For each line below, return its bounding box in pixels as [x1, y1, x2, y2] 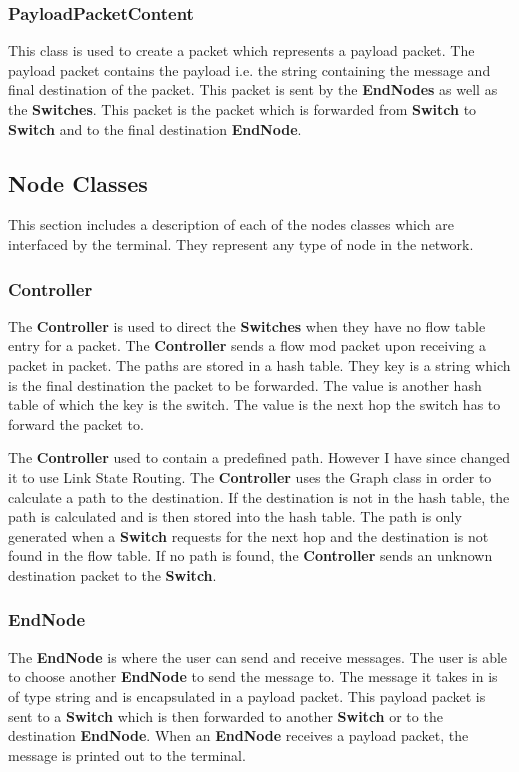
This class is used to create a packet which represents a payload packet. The [8, 40, 475, 61]
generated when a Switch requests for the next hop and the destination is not [8, 525, 489, 546]
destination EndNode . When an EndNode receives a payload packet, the [8, 725, 469, 746]
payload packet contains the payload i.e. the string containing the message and [8, 59, 491, 80]
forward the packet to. [8, 413, 144, 434]
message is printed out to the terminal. [8, 744, 246, 765]
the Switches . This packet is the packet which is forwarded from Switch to [8, 99, 477, 119]
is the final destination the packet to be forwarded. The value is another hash [8, 374, 482, 395]
